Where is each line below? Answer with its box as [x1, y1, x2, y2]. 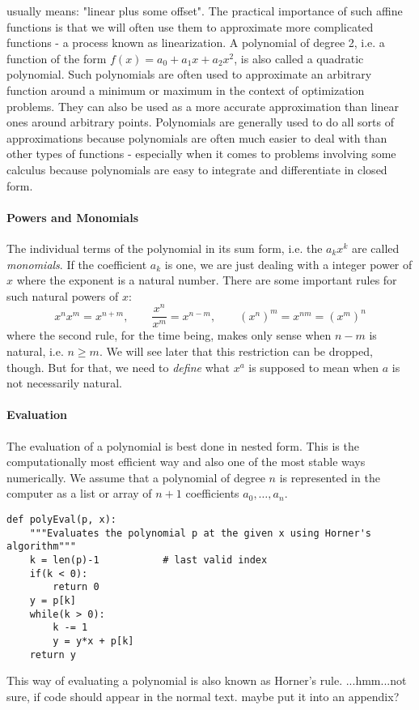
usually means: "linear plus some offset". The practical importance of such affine [6, 2, 403, 19]
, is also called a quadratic [234, 49, 364, 66]
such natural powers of [6, 287, 119, 304]
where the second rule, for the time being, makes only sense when [6, 327, 332, 344]
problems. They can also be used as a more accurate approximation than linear [6, 97, 400, 114]
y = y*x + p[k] [53, 635, 134, 647]
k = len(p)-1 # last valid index [29, 554, 268, 566]
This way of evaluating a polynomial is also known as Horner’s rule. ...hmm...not [6, 672, 407, 689]
